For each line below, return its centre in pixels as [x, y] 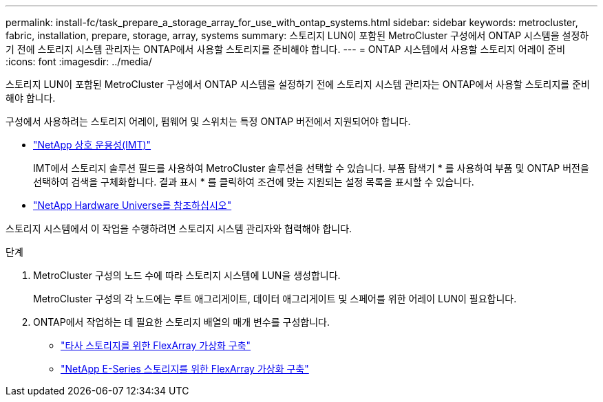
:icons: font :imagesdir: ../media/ [79, 62]
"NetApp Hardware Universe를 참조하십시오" [133, 205]
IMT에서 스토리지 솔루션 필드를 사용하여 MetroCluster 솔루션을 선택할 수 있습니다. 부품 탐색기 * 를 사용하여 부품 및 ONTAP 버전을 [311, 168]
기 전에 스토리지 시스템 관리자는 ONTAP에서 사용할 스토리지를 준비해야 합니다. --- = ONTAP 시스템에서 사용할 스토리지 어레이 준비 [286, 49]
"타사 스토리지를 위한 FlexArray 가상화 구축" [156, 345]
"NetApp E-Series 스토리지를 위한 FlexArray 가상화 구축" [185, 369]
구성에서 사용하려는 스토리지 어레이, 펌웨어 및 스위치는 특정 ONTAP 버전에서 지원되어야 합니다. [208, 121]
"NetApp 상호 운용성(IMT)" [92, 145]
